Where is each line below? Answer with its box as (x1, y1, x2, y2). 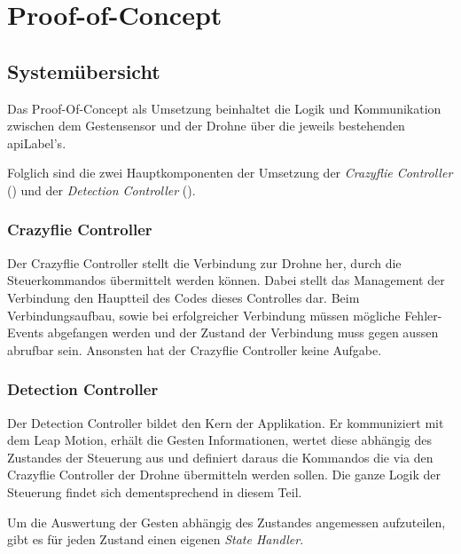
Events (7, 323, 44, 342)
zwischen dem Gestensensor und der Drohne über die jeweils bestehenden (7, 116, 405, 135)
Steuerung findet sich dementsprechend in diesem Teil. (7, 482, 302, 501)
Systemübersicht (7, 57, 160, 84)
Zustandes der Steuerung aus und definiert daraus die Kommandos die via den (7, 447, 434, 466)
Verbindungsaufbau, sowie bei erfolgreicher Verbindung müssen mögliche (7, 305, 401, 324)
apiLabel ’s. (7, 133, 66, 152)
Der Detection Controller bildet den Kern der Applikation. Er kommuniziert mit (7, 413, 444, 431)
